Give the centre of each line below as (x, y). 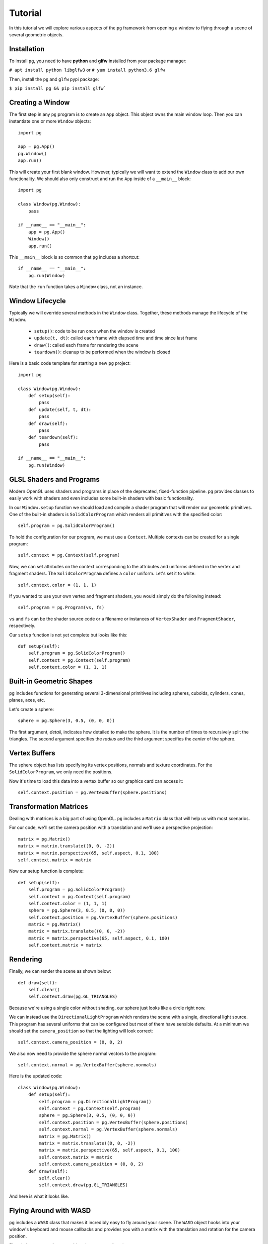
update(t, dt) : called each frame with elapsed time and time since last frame (116, 338)
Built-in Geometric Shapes (51, 681)
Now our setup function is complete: (46, 871)
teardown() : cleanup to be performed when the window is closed (102, 352)
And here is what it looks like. (39, 1196)
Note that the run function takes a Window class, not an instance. (76, 287)
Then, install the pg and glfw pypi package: (54, 79)
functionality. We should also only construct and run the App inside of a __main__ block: (100, 179)
